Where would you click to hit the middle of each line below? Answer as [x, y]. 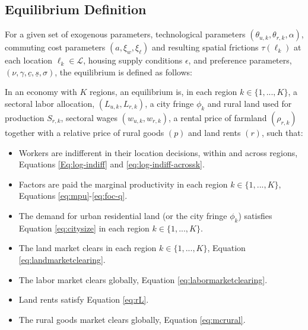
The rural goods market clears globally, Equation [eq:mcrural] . [132, 319]
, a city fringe [169, 103]
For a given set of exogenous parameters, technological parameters [125, 34]
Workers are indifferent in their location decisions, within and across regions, [158, 152]
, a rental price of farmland [218, 117]
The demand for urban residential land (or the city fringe [123, 215]
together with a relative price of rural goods [85, 132]
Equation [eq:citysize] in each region [84, 228]
